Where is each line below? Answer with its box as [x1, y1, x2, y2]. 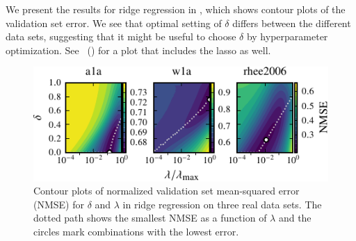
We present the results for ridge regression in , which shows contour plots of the [6, 2, 346, 16]
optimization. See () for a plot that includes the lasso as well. [6, 42, 271, 57]
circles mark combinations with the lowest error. [33, 224, 239, 238]
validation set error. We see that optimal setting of [6, 15, 222, 30]
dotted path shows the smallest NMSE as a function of [33, 210, 267, 225]
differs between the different [232, 15, 351, 30]
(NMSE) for [33, 197, 84, 211]
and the [278, 210, 311, 225]
